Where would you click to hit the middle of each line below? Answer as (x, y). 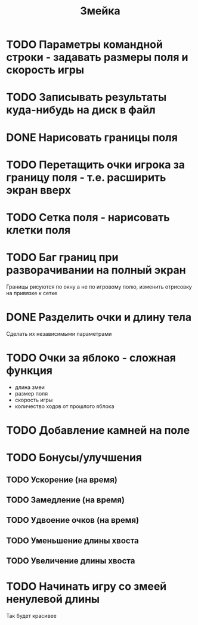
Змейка (100, 11)
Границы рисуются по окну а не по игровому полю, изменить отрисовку (99, 287)
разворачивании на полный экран (96, 270)
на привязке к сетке (32, 293)
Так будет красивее (31, 616)
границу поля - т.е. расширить (86, 177)
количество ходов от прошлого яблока (64, 406)
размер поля (31, 393)
